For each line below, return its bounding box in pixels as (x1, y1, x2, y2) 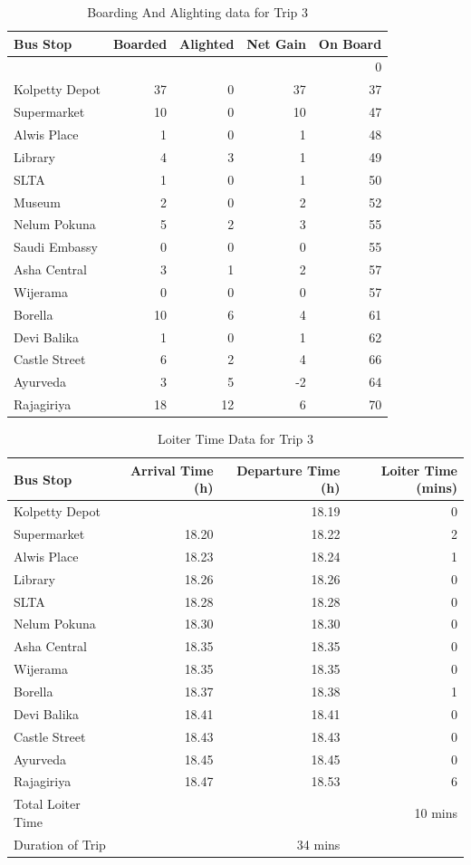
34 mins (296, 834, 341, 853)
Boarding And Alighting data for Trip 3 (87, 3, 308, 21)
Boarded (112, 34, 168, 53)
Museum (14, 192, 61, 211)
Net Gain (246, 34, 306, 53)
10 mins (414, 803, 457, 822)
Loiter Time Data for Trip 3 (157, 429, 313, 448)
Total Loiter (14, 794, 81, 813)
